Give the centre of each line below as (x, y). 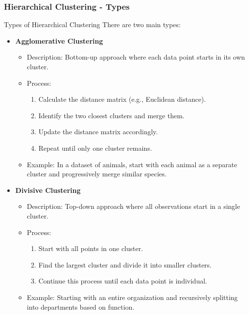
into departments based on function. (81, 307)
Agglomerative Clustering (59, 40)
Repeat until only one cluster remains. (95, 148)
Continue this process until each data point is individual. (123, 281)
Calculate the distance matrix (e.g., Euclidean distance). (122, 99)
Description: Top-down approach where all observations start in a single (133, 206)
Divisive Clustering (48, 190)
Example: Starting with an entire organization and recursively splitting (132, 297)
